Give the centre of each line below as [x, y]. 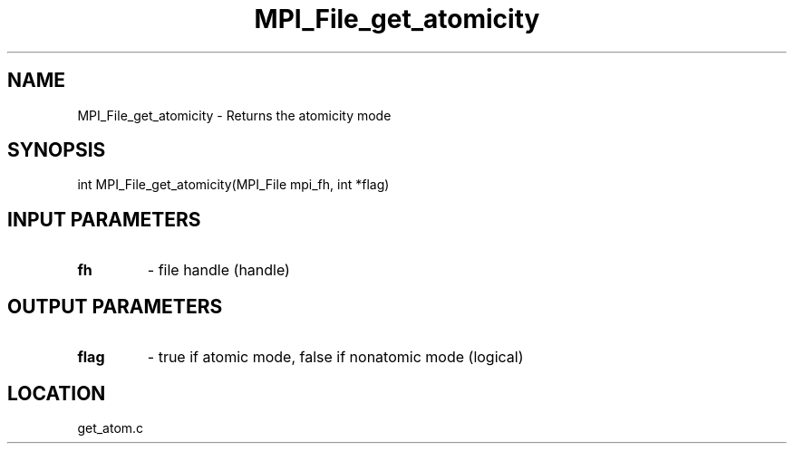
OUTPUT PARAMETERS [115, 306]
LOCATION [57, 393]
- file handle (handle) [218, 270]
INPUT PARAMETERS [104, 219]
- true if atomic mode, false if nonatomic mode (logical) [335, 357]
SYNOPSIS [57, 150]
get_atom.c [111, 427]
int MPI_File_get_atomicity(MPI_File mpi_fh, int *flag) [233, 185]
